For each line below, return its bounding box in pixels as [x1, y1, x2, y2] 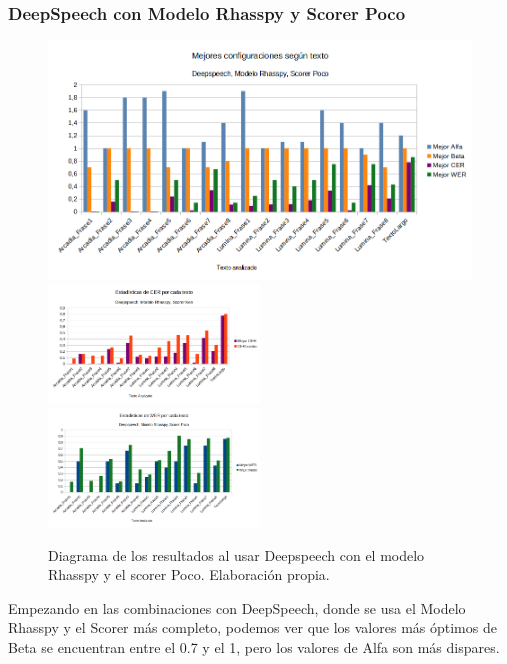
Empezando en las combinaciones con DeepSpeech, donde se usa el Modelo [8, 597, 466, 618]
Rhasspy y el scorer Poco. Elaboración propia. [48, 564, 330, 585]
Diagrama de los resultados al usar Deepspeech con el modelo [48, 544, 425, 565]
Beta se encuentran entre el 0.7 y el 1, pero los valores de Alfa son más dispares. [8, 636, 500, 657]
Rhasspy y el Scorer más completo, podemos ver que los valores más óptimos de [8, 617, 497, 638]
